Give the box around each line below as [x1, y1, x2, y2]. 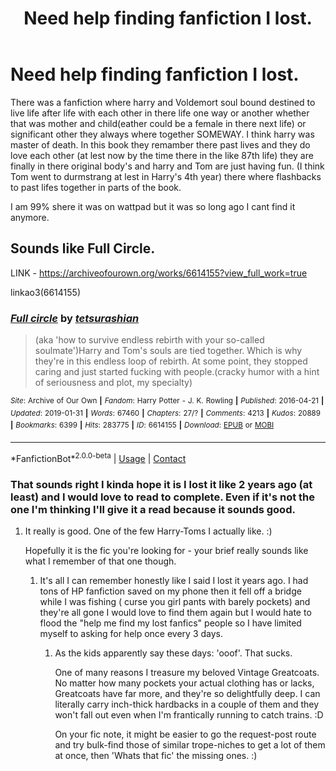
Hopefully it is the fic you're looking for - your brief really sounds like [24, 544, 309, 556]
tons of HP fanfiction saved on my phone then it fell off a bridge [39, 585, 302, 597]
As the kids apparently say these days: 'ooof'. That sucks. [54, 647, 293, 659]
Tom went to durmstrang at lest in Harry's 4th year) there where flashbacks [10, 170, 322, 182]
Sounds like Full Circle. [10, 240, 156, 257]
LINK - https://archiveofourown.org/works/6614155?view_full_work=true [10, 267, 308, 279]
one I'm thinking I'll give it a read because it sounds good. [10, 502, 296, 516]
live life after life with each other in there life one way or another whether [10, 107, 310, 119]
